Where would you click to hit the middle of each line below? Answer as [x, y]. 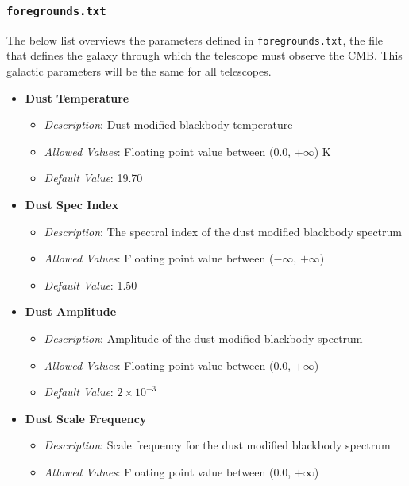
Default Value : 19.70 [93, 178]
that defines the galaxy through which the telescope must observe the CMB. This [204, 55]
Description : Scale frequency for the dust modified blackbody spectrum [217, 445]
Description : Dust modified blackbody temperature [168, 124]
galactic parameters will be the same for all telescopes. [139, 71]
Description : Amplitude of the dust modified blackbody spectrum [203, 338]
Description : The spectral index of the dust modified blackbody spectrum [223, 231]
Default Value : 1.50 [91, 284]
